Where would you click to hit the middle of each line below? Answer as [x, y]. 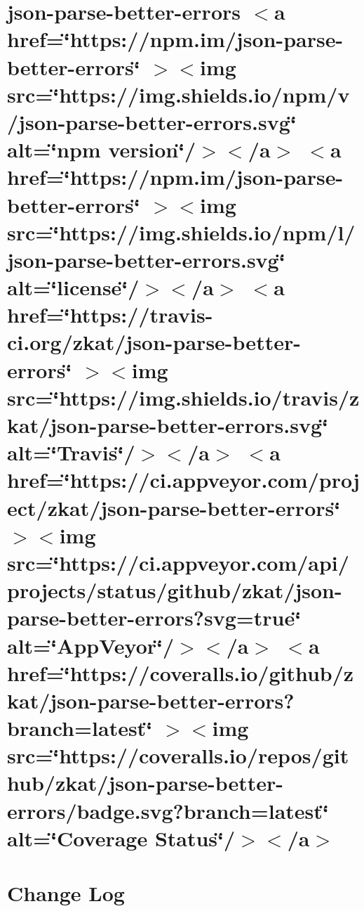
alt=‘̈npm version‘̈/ [102, 149]
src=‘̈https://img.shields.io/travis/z [183, 397]
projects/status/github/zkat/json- [175, 590]
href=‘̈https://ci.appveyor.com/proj [183, 480]
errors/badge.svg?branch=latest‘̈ [168, 810]
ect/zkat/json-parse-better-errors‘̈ [174, 507]
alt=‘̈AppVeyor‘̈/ [91, 645]
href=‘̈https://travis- [110, 315]
